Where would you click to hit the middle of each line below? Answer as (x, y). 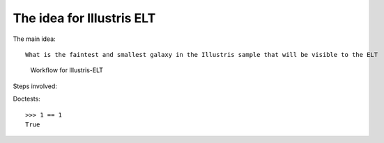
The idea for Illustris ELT (84, 18)
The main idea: (34, 39)
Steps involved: (35, 86)
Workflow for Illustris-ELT (67, 70)
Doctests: (27, 99)
